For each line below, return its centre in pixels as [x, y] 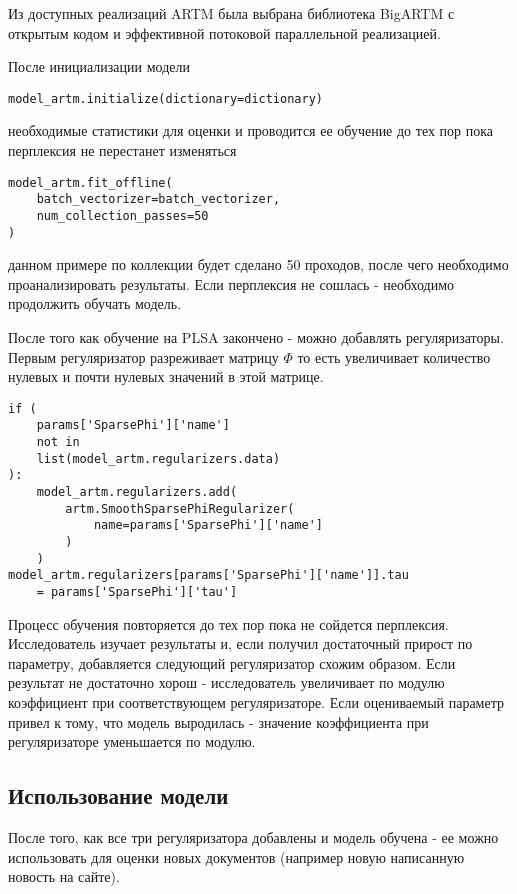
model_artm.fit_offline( [90, 182]
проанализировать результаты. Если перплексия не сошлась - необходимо [231, 283]
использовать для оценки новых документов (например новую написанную [236, 856]
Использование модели [118, 795]
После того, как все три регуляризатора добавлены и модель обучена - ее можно [253, 837]
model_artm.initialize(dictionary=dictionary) [165, 98]
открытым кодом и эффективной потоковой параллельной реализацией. [224, 32]
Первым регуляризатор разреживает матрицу [143, 356]
